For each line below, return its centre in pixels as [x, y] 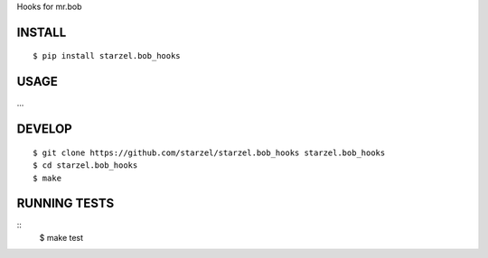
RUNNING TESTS [66, 203]
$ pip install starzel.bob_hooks [107, 56]
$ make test [61, 237]
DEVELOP [44, 129]
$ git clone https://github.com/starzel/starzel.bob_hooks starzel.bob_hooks [209, 152]
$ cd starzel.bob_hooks [85, 166]
